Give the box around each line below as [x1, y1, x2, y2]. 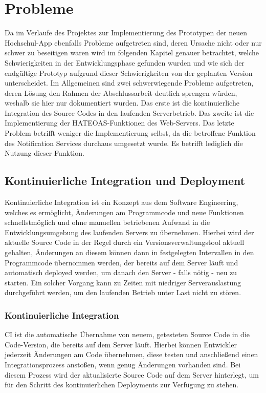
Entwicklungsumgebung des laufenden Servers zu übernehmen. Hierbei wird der [5, 226, 254, 237]
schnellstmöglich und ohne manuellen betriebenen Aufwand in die [5, 217, 210, 227]
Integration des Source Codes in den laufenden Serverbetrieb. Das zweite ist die [5, 107, 254, 118]
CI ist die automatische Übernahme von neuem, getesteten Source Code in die [5, 329, 250, 340]
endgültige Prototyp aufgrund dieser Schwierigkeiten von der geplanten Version [5, 67, 253, 78]
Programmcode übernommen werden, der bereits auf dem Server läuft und [5, 257, 238, 267]
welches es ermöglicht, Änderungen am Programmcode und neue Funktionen [5, 206, 244, 217]
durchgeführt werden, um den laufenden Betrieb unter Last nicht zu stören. [5, 287, 241, 298]
